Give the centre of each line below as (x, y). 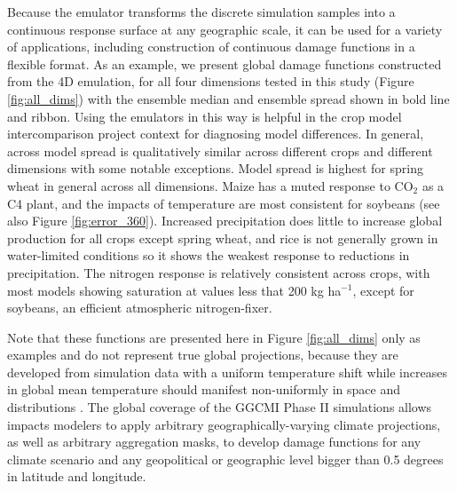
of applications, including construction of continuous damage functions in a (211, 47)
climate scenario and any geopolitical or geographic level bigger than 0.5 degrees (225, 459)
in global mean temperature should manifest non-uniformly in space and (204, 389)
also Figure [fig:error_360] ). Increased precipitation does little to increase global (225, 221)
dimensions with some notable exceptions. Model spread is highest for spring (215, 168)
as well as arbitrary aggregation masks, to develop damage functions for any (214, 442)
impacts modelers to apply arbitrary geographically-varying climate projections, (224, 424)
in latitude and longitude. (77, 476)
